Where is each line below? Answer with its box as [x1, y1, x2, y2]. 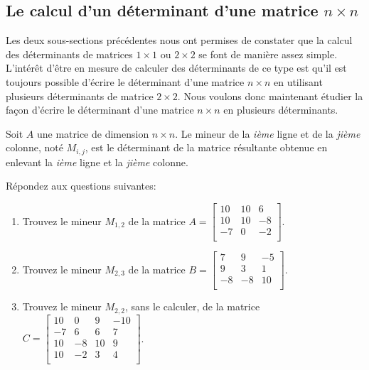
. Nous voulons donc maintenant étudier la [177, 88, 363, 103]
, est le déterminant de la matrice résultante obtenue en [85, 140, 328, 155]
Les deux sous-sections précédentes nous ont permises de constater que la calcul [6, 33, 353, 48]
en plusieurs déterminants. [223, 102, 338, 117]
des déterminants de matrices [6, 46, 133, 61]
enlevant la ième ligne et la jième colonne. [6, 154, 188, 169]
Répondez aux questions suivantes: [6, 178, 156, 193]
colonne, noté [6, 140, 63, 155]
